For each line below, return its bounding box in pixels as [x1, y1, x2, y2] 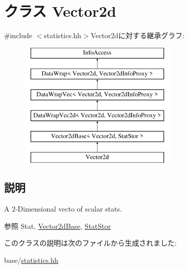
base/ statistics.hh [4, 255, 58, 265]
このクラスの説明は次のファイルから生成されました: [4, 237, 177, 248]
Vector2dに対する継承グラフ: [90, 30, 184, 41]
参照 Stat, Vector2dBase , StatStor [4, 220, 111, 231]
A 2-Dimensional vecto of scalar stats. [4, 203, 122, 214]
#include [4, 30, 33, 41]
